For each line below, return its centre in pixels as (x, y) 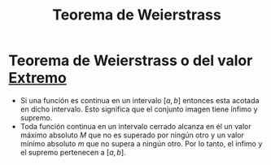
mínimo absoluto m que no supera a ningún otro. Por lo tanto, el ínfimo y (141, 143)
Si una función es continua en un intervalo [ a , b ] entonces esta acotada (140, 100)
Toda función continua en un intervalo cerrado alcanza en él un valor (136, 126)
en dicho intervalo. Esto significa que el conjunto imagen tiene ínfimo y (139, 109)
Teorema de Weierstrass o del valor (131, 61)
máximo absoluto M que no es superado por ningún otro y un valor (132, 135)
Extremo (38, 78)
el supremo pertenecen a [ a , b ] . (73, 152)
